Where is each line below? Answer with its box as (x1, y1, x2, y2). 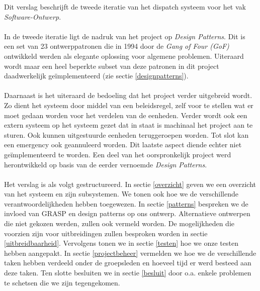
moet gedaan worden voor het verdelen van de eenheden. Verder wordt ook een (4, 110, 247, 120)
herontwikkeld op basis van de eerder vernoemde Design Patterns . (4, 159, 207, 169)
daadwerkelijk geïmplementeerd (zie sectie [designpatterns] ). (4, 70, 189, 81)
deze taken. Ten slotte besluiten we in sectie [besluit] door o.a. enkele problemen (4, 267, 251, 278)
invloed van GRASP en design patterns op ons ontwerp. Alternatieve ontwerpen (4, 208, 250, 219)
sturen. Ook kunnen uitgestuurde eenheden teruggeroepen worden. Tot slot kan (4, 129, 249, 140)
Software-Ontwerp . (4, 11, 61, 22)
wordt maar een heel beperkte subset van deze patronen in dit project (4, 60, 219, 71)
